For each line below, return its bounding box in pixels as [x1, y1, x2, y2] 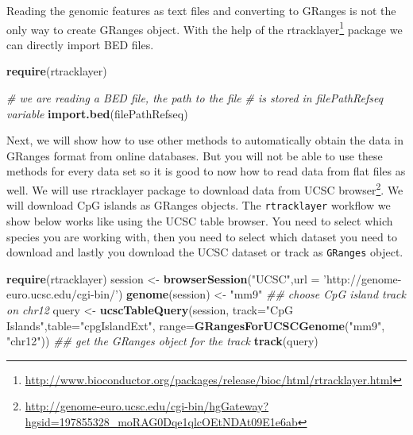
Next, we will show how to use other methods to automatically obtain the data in [6, 132, 403, 148]
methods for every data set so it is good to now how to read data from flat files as [6, 163, 406, 179]
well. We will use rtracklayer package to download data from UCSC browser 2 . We [6, 179, 403, 198]
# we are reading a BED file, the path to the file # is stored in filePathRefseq [6, 90, 384, 106]
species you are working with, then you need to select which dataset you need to [6, 228, 397, 244]
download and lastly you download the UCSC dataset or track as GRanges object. [6, 244, 403, 260]
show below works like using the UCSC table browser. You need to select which [6, 212, 393, 229]
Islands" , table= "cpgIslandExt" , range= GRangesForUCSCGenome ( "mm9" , [6, 317, 385, 333]
